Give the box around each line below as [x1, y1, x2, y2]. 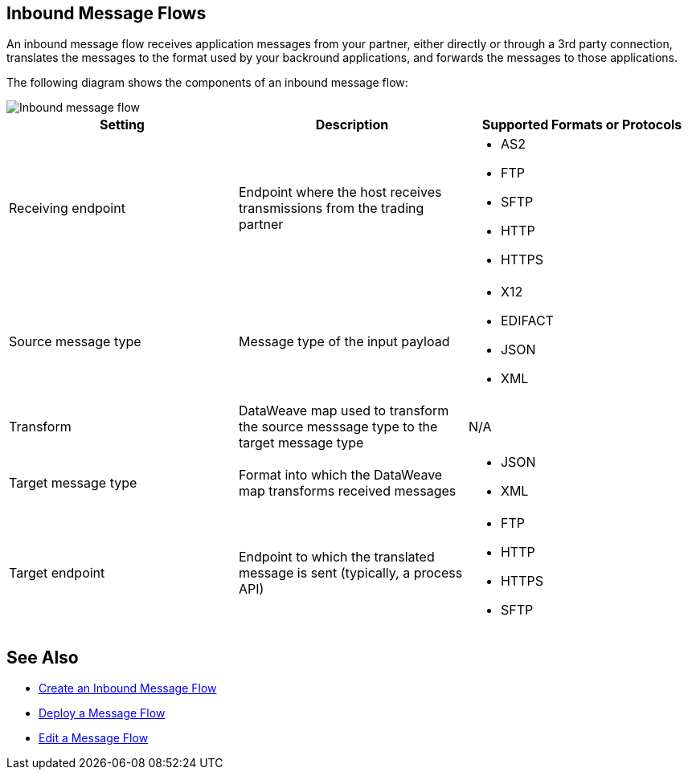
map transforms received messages [238, 483, 457, 500]
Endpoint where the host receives [238, 184, 442, 201]
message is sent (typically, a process [238, 565, 463, 582]
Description [315, 116, 389, 133]
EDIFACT [500, 312, 554, 329]
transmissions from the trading [238, 200, 424, 217]
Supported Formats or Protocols [481, 116, 682, 133]
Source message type [9, 333, 141, 350]
